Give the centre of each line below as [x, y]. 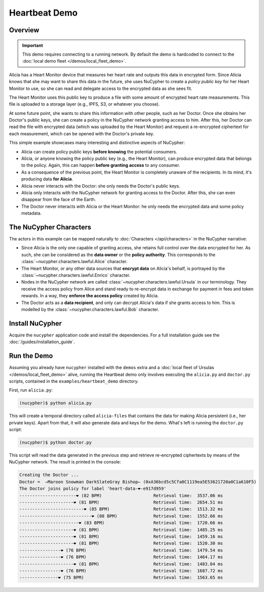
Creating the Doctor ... [49, 475]
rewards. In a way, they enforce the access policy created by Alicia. [90, 296]
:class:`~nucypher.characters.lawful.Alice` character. [74, 262]
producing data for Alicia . [47, 179]
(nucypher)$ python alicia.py [55, 403]
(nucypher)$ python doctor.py [55, 443]
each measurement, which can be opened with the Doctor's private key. [82, 133]
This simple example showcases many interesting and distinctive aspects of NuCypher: [97, 143]
